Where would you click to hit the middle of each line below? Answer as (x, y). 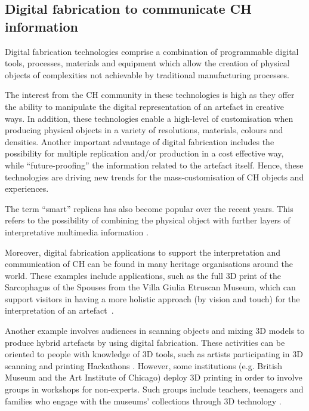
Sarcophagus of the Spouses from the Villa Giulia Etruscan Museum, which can (150, 287)
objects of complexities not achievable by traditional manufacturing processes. (147, 74)
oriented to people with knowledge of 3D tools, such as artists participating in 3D (154, 354)
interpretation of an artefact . (59, 310)
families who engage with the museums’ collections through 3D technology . (143, 401)
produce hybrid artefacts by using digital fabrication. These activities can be (145, 342)
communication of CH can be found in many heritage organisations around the (149, 264)
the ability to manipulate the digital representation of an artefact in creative (145, 106)
